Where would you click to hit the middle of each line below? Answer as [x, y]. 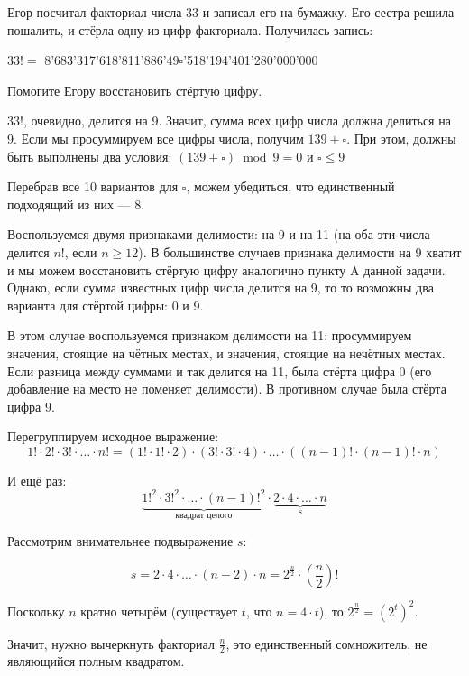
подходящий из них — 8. [76, 204]
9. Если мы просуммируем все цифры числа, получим [156, 138]
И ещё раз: [37, 480]
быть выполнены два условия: [90, 156]
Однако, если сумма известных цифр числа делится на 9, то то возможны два [221, 287]
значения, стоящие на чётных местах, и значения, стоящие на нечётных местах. [226, 352]
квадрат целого [204, 515]
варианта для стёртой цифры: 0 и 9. [106, 305]
